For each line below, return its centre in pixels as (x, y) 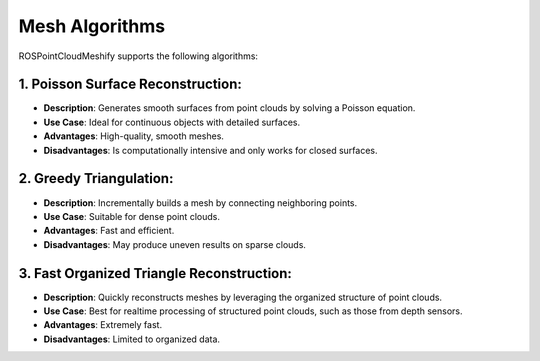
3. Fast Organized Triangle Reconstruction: (155, 273)
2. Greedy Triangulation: (96, 178)
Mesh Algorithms (91, 26)
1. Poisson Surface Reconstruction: (130, 84)
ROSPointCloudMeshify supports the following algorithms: (138, 56)
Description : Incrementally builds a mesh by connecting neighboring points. (200, 202)
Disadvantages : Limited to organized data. (131, 339)
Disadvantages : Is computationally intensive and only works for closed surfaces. (210, 150)
